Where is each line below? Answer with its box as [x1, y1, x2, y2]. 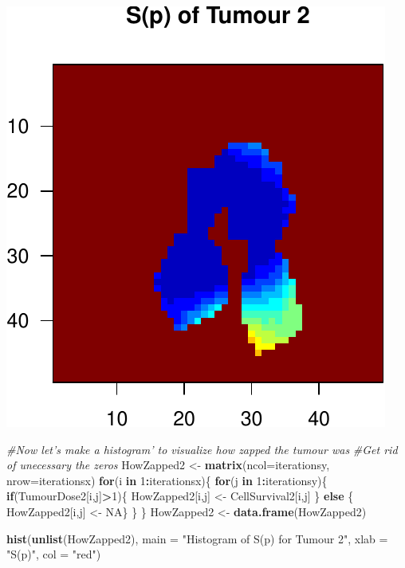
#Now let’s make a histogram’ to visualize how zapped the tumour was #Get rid [6, 441, 398, 457]
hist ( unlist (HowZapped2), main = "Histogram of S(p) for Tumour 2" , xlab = [6, 530, 388, 546]
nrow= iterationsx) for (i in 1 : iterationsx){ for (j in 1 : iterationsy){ [6, 472, 328, 488]
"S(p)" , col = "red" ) [6, 546, 101, 562]
